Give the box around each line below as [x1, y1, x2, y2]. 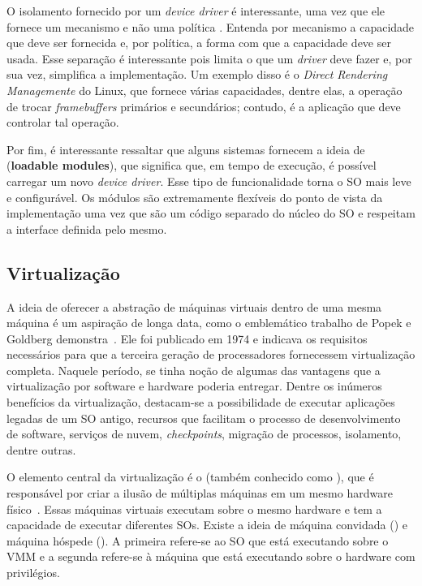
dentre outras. [6, 441, 76, 458]
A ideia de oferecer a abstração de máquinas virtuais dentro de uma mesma [6, 298, 382, 315]
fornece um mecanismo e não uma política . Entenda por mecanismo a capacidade [6, 18, 415, 35]
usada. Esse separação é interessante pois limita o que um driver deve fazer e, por [6, 50, 412, 67]
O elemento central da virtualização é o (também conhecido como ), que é [6, 468, 374, 485]
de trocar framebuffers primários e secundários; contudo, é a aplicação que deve [6, 97, 401, 114]
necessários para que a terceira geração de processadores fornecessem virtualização [6, 346, 416, 363]
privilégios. [6, 564, 60, 581]
